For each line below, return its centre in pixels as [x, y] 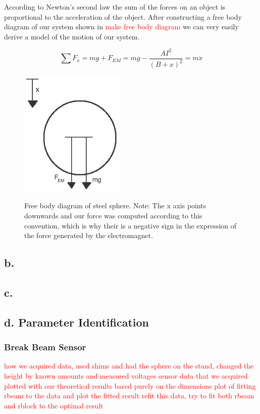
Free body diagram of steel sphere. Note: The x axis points [115, 205]
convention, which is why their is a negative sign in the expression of [131, 225]
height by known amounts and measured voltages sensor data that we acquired [126, 375]
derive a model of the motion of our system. [72, 36]
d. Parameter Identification [77, 322]
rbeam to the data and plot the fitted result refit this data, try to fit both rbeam [129, 396]
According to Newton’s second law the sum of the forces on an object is [115, 7]
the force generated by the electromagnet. [89, 235]
